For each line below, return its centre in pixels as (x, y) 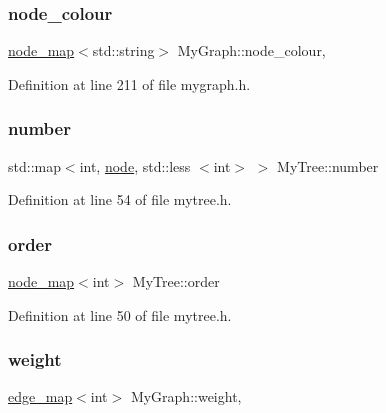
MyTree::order (176, 281)
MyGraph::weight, (186, 396)
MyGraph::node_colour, (251, 50)
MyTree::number (328, 165)
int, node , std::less (135, 165)
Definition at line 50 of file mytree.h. (120, 314)
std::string (123, 50)
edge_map (40, 396)
